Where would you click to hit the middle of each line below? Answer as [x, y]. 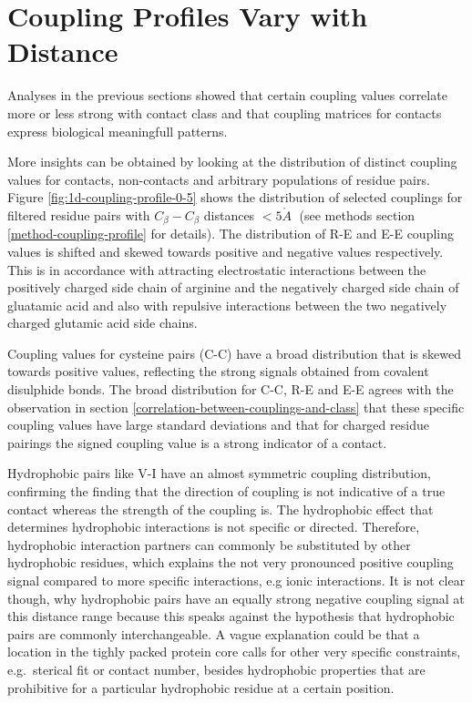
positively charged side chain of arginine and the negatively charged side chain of [233, 287]
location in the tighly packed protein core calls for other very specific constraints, [234, 652]
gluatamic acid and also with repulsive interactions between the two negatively [227, 305]
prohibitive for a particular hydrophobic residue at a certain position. [201, 687]
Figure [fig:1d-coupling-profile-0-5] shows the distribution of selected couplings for [235, 197]
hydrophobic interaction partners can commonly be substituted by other [209, 544]
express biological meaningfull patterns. [118, 131]
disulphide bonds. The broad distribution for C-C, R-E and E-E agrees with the [231, 389]
